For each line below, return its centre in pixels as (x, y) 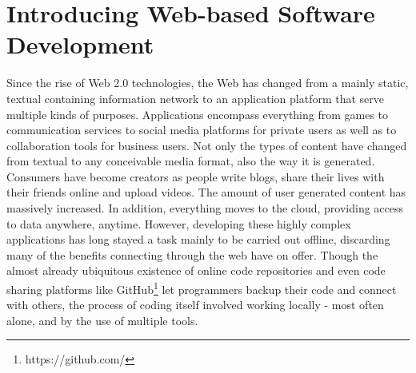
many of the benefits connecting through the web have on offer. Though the (192, 254)
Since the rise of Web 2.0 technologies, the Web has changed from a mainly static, (208, 83)
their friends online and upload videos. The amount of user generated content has (206, 192)
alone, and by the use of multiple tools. (102, 320)
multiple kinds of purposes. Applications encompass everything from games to (198, 114)
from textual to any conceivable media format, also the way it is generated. (191, 161)
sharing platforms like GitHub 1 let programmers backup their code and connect (202, 288)
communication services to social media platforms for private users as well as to (202, 130)
